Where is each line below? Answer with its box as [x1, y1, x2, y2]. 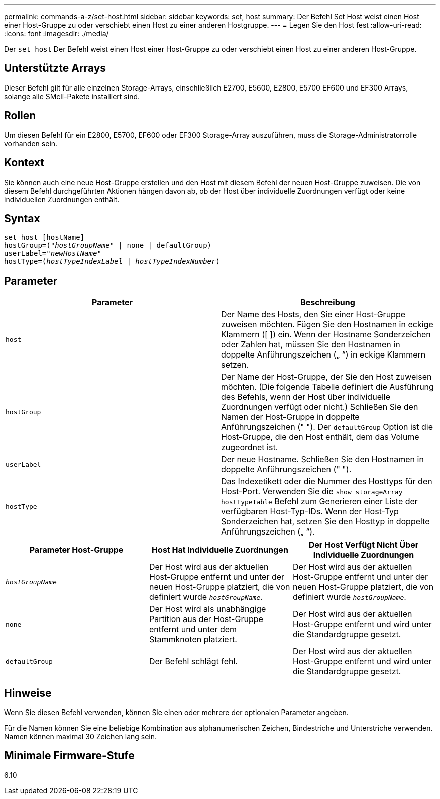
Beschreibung [300, 297, 355, 308]
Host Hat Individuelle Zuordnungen [152, 545, 288, 555]
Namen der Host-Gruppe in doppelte [221, 412, 360, 422]
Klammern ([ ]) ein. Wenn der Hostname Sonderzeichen [221, 329, 431, 340]
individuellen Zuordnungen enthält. [4, 195, 120, 204]
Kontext [4, 156, 44, 169]
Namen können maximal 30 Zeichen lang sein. [4, 732, 157, 741]
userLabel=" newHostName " [4, 249, 101, 258]
